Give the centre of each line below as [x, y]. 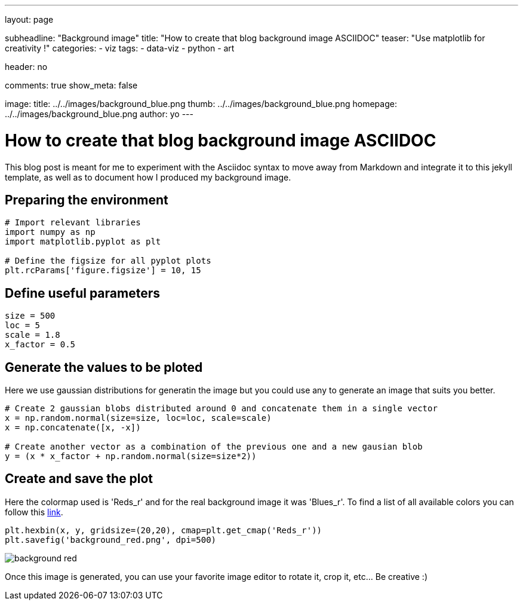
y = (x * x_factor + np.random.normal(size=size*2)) [131, 456]
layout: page [29, 19]
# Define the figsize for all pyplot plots [108, 261]
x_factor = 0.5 [40, 345]
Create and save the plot [79, 479]
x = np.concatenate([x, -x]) [73, 428]
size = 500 [30, 316]
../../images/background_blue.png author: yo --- [99, 114]
